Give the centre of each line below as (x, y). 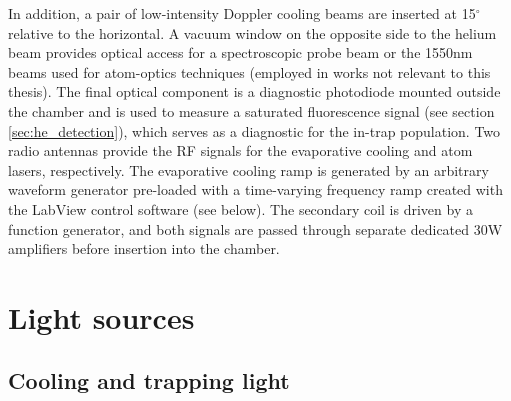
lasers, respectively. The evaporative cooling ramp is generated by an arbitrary (248, 169)
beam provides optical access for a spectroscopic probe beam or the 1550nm (240, 52)
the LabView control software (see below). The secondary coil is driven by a (240, 208)
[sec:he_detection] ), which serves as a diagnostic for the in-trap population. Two (254, 130)
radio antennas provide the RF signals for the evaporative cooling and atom (240, 150)
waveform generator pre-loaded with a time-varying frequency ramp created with (255, 189)
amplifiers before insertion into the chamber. (144, 248)
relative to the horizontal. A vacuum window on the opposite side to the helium (252, 32)
